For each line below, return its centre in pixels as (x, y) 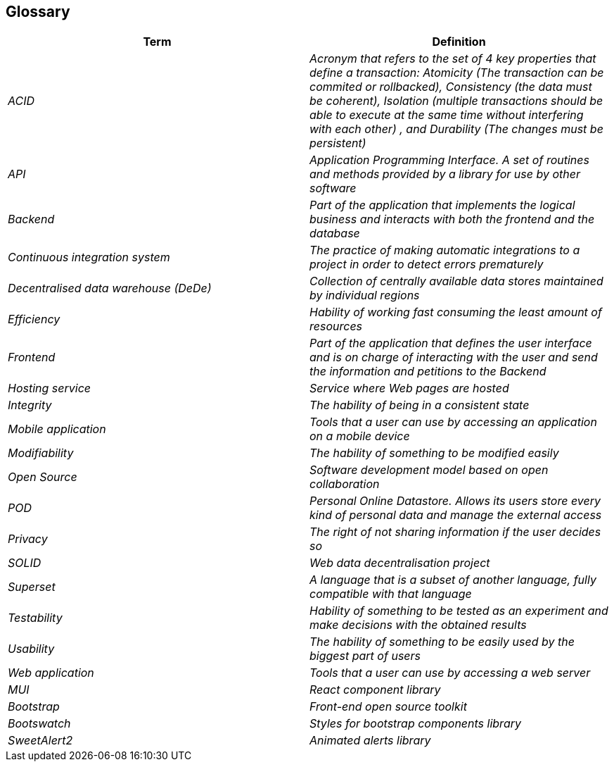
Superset (32, 587)
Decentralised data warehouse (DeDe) (110, 288)
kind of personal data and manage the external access (456, 515)
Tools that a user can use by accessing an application (453, 422)
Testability (35, 618)
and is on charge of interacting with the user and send (454, 357)
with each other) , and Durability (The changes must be (456, 129)
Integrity (30, 405)
